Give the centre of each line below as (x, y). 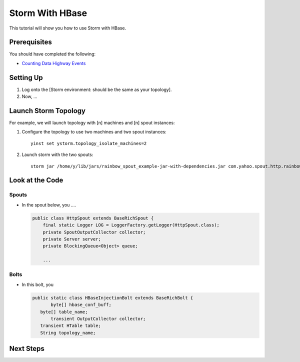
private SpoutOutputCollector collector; (94, 232)
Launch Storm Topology (47, 111)
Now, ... (29, 96)
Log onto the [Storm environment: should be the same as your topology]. (97, 89)
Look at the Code (36, 180)
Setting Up (26, 77)
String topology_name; (68, 333)
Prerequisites (30, 42)
